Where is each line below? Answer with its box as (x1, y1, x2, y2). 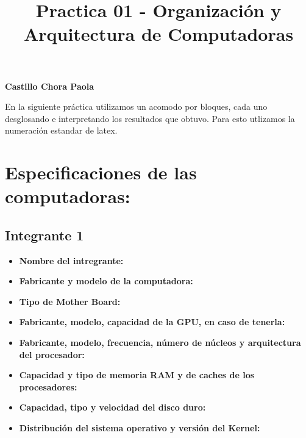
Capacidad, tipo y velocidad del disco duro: (19, 401, 206, 414)
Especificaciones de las (5, 160, 197, 185)
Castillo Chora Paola (5, 79, 94, 92)
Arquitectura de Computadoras (23, 21, 294, 46)
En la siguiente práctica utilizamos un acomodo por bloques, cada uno (5, 100, 268, 113)
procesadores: (19, 380, 77, 393)
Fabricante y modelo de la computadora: (19, 275, 193, 287)
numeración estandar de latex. (5, 124, 118, 137)
